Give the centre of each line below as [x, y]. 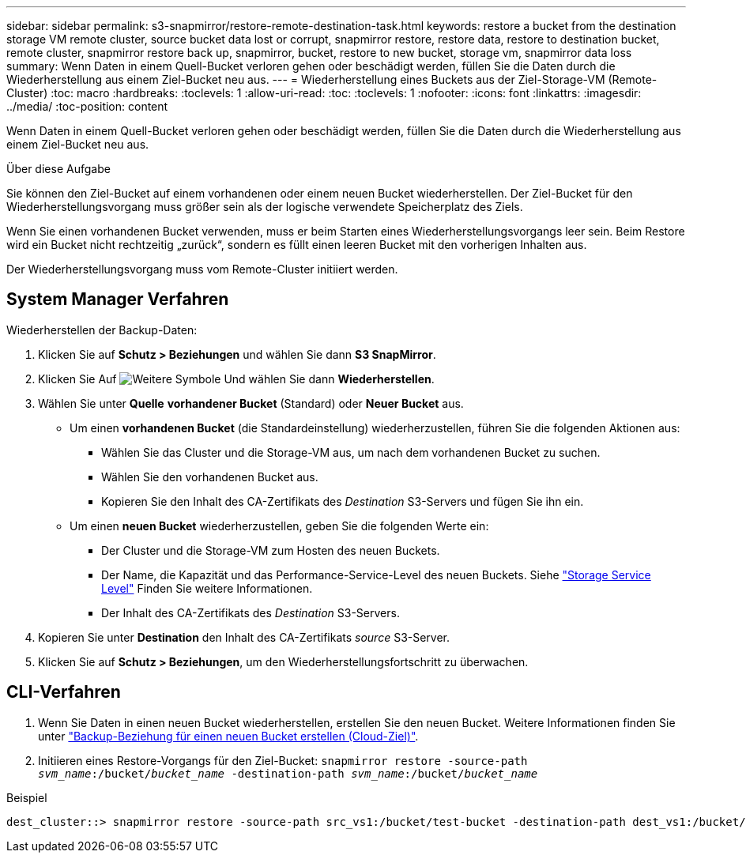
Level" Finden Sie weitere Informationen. [207, 588]
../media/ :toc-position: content [87, 106]
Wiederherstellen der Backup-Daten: [102, 330]
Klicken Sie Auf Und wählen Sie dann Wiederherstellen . [236, 379]
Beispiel [27, 797]
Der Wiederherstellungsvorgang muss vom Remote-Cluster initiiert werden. [202, 269]
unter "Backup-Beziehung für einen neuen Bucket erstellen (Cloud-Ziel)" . [228, 736]
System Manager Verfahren [118, 300]
